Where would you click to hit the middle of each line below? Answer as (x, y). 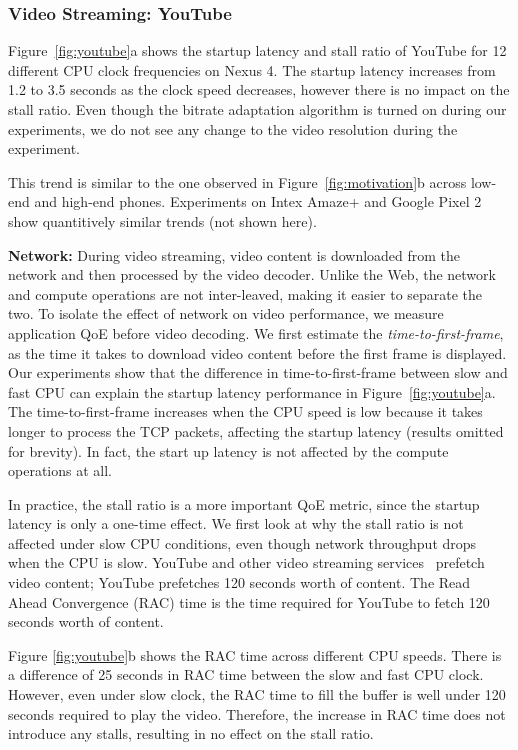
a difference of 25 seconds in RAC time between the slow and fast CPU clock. (246, 674)
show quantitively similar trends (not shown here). (162, 220)
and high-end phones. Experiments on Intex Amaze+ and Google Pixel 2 (258, 201)
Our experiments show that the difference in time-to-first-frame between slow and (258, 372)
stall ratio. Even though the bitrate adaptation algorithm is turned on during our (257, 109)
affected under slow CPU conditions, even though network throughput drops (242, 542)
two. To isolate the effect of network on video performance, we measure (226, 313)
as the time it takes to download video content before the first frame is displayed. (257, 352)
